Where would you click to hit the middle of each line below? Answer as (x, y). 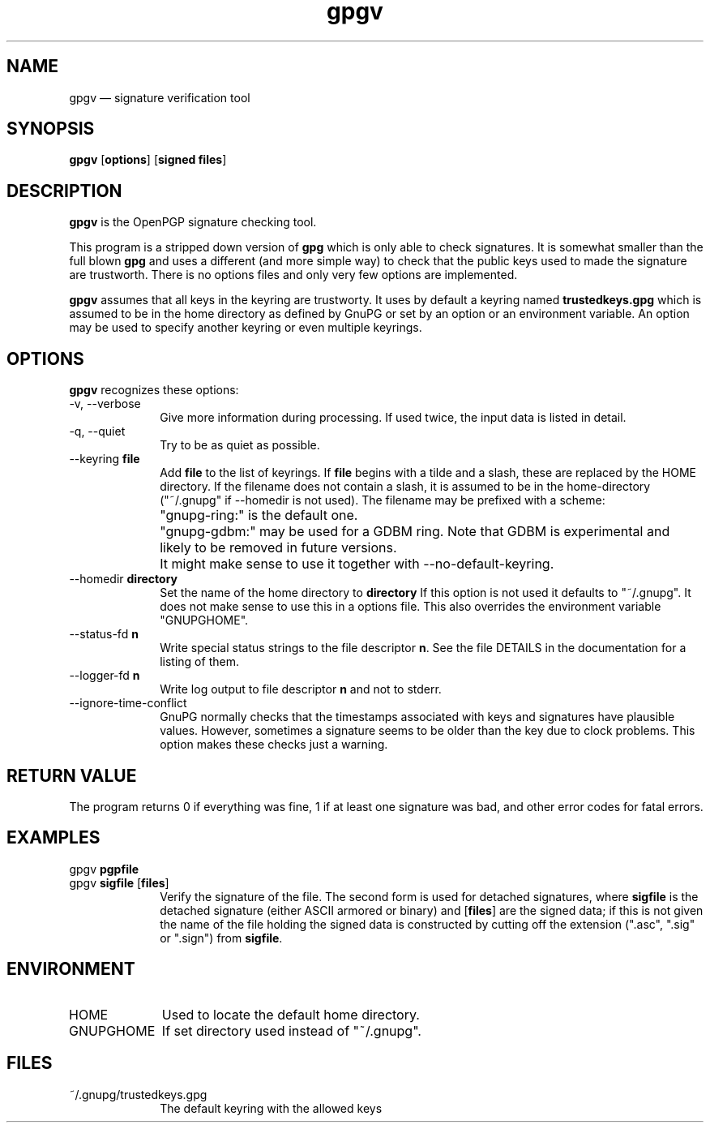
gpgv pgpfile (104, 869)
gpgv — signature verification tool (160, 97)
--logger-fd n (105, 676)
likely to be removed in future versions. (278, 548)
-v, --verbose (105, 404)
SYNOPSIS (51, 129)
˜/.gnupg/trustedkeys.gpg (138, 1094)
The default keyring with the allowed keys (271, 1108)
